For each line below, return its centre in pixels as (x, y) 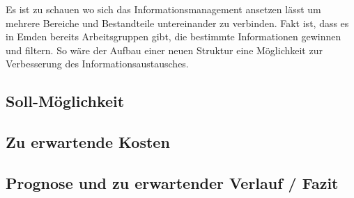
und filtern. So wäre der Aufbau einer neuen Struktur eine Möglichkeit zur (164, 50)
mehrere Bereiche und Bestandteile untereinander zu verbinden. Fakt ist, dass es (177, 23)
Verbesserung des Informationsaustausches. (97, 64)
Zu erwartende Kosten (88, 142)
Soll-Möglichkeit (65, 101)
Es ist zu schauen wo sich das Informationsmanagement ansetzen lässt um (163, 9)
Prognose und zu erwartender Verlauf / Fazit (172, 182)
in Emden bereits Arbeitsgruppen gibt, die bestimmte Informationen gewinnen (174, 36)
